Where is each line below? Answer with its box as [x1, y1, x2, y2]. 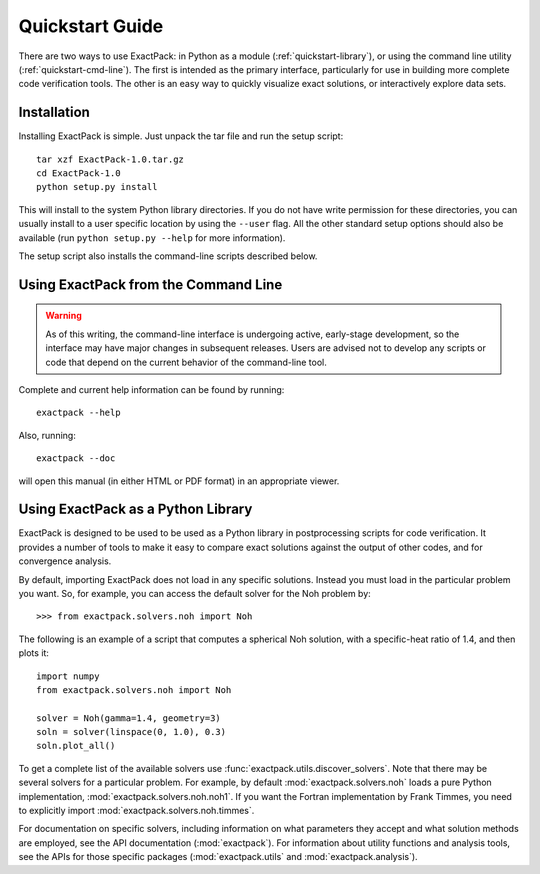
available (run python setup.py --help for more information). [18, 231, 286, 244]
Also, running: [18, 429, 77, 441]
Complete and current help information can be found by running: [18, 383, 285, 395]
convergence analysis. [18, 555, 112, 567]
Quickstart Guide [18, 15, 164, 37]
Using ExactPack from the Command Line [18, 276, 283, 293]
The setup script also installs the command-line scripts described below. [18, 250, 318, 262]
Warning [45, 310, 82, 322]
